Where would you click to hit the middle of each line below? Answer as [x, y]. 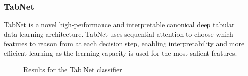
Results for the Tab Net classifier [73, 69]
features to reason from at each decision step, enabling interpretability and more [124, 43]
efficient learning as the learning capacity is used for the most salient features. [121, 53]
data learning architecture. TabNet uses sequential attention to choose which [119, 34]
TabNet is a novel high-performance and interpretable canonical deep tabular [119, 24]
